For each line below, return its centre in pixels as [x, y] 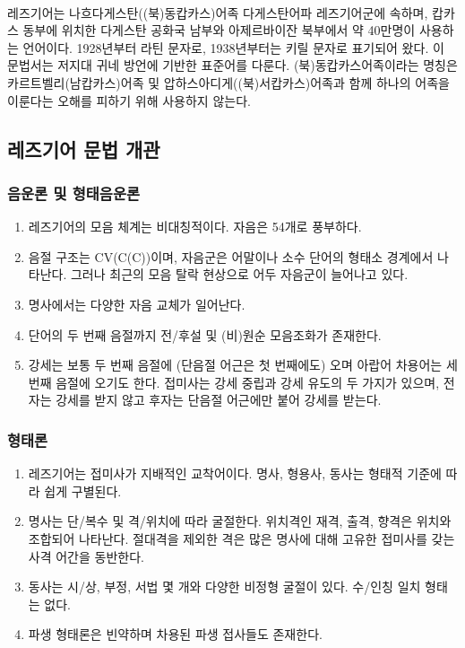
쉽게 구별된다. [83, 490]
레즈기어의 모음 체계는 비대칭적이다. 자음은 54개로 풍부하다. [195, 227]
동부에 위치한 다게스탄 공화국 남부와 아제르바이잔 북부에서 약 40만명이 [219, 30]
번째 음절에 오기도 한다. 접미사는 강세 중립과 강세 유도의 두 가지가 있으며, [234, 382]
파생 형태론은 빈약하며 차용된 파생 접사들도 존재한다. [175, 634]
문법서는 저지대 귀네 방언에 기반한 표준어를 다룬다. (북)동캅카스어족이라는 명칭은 [232, 65]
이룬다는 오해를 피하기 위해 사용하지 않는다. [129, 100]
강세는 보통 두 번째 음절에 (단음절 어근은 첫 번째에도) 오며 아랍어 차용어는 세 [243, 365]
